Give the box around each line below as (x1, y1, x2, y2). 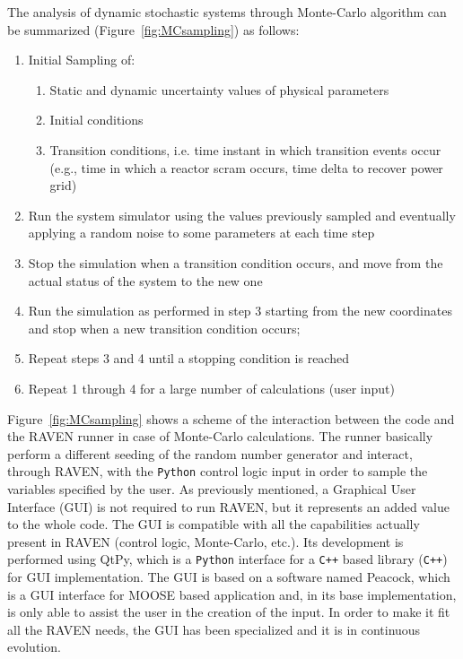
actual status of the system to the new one (28, 271, 263, 290)
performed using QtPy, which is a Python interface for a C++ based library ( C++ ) (7, 550, 448, 568)
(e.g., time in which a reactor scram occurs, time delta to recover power (49, 158, 443, 177)
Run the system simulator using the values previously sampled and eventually (28, 205, 456, 224)
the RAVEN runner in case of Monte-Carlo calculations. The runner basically (7, 427, 433, 446)
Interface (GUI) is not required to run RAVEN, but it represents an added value (7, 497, 450, 516)
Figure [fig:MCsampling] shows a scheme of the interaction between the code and (7, 409, 455, 428)
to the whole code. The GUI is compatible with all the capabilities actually (7, 515, 420, 533)
